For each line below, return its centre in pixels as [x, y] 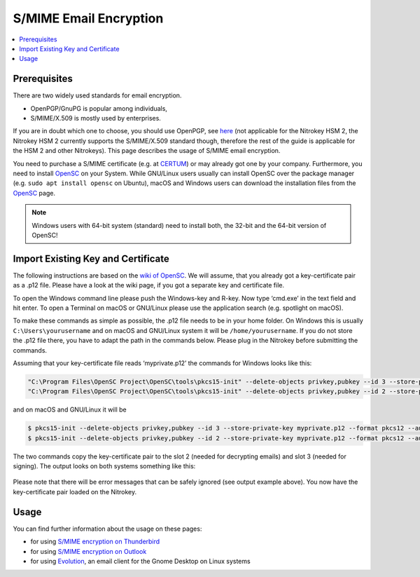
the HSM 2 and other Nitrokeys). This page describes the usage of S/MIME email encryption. [147, 151]
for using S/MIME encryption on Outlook [89, 551]
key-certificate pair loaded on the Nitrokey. [75, 491]
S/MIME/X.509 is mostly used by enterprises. [96, 118]
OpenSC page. [34, 193]
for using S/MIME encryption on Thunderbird [95, 542]
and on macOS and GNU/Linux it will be [70, 409]
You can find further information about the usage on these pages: [107, 529]
